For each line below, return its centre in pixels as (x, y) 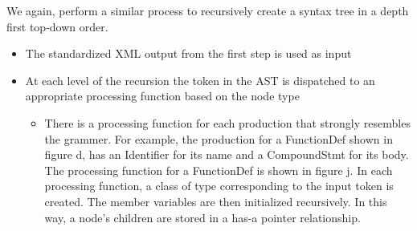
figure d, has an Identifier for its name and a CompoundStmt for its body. (227, 154)
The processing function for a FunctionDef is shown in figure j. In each (219, 170)
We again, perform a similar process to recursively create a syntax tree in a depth (208, 10)
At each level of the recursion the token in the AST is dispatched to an (200, 80)
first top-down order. (57, 26)
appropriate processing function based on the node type (162, 96)
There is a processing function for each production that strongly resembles (227, 122)
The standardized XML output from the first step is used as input (188, 53)
